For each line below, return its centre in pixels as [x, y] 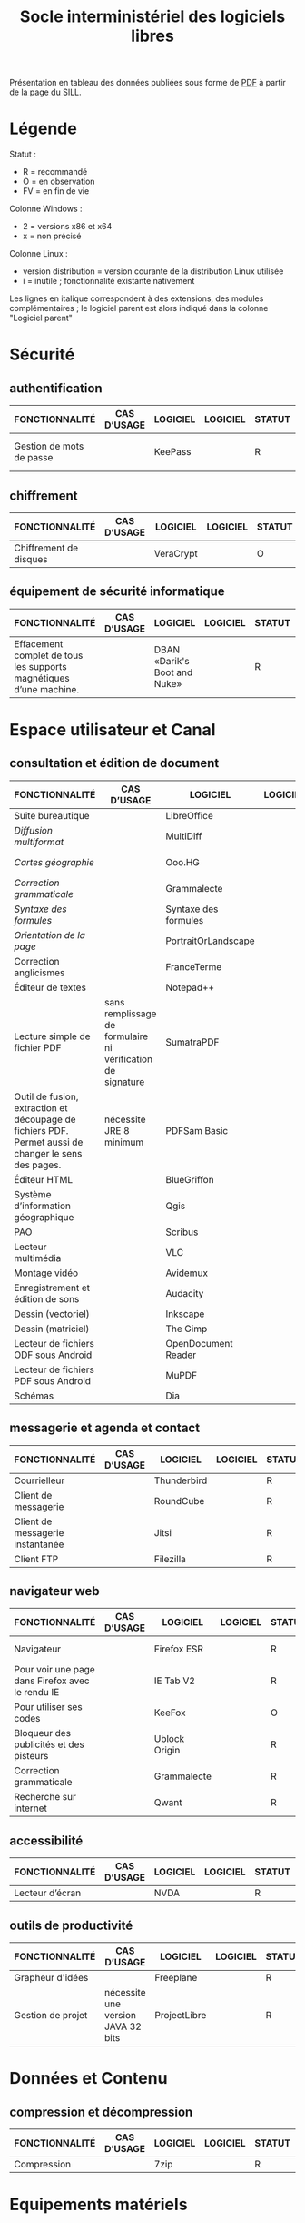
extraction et [41, 1107]
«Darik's [172, 661]
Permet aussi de [49, 1142]
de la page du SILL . [45, 92]
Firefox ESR [179, 1649]
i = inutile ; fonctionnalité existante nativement [108, 281]
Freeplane [176, 1978]
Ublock [169, 1739]
